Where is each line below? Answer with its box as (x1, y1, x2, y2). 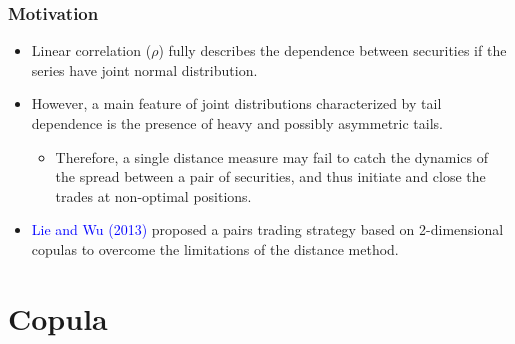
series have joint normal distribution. (31, 59, 258, 80)
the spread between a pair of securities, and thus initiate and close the (55, 166, 486, 187)
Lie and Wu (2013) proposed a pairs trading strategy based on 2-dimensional (31, 219, 504, 240)
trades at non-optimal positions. (55, 185, 252, 206)
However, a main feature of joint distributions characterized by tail (31, 93, 442, 114)
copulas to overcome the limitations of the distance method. (31, 238, 399, 259)
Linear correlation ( (31, 40, 152, 61)
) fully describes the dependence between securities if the (158, 40, 507, 61)
